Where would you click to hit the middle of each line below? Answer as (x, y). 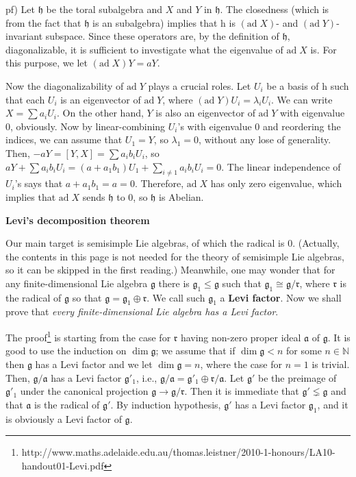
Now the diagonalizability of (65, 85)
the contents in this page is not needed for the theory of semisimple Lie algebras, (175, 256)
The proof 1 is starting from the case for (88, 336)
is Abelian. (181, 196)
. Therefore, (159, 183)
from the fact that (43, 22)
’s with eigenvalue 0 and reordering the (259, 126)
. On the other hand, (100, 113)
